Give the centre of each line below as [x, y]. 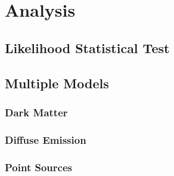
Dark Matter [36, 112]
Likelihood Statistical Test [87, 47]
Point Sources [38, 167]
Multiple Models [57, 83]
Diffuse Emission [46, 139]
